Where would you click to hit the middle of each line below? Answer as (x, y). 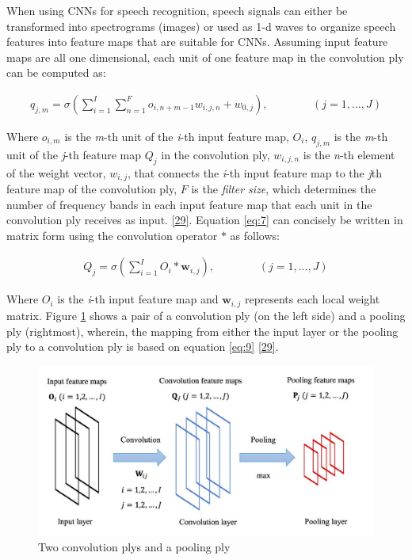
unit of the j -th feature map (74, 154)
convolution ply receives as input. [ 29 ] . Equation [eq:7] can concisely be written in (205, 220)
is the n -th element (349, 154)
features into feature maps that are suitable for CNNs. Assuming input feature (197, 42)
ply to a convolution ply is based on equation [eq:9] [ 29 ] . (143, 347)
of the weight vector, (56, 172)
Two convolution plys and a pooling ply (134, 547)
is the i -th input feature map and (138, 299)
